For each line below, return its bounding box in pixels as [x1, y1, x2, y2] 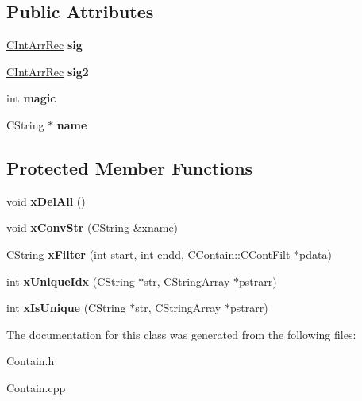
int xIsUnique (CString [6, 299, 126, 316]
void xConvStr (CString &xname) [6, 219, 179, 236]
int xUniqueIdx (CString [6, 272, 135, 289]
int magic [6, 90, 56, 106]
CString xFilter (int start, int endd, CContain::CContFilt [6, 245, 291, 262]
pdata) [299, 245, 332, 262]
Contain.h [6, 353, 55, 369]
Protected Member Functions [6, 155, 253, 179]
